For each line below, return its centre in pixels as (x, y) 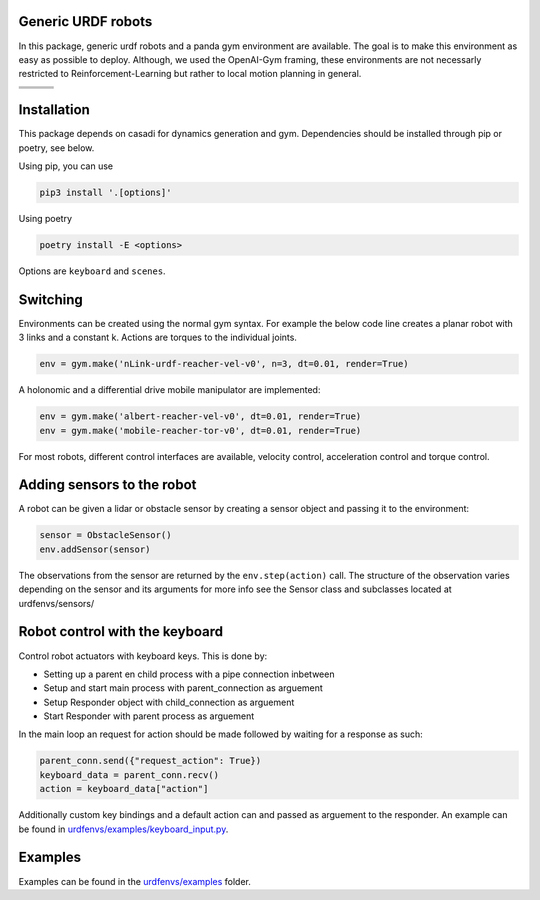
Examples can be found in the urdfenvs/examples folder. (135, 881)
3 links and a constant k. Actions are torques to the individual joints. (157, 337)
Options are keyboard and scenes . (92, 271)
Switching (51, 299)
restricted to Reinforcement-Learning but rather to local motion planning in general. (190, 74)
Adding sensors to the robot (107, 485)
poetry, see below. (56, 147)
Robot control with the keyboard (121, 631)
